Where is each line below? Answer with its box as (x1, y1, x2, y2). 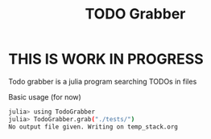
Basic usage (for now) (8, 92, 82, 101)
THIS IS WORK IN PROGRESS (8, 50, 204, 68)
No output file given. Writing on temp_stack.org (8, 122, 179, 131)
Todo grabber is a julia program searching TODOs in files (8, 76, 197, 86)
